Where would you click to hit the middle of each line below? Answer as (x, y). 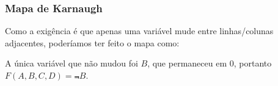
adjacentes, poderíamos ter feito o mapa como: (92, 42)
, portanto (253, 63)
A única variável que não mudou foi (71, 63)
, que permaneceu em (187, 63)
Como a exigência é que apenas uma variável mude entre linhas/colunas (139, 31)
